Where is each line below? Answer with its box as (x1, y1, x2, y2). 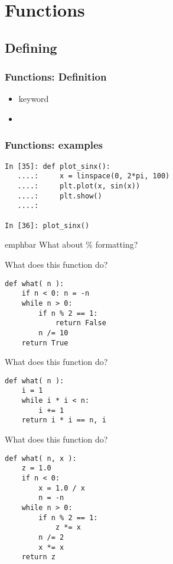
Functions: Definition (5, 69, 107, 84)
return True (21, 338, 68, 347)
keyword (18, 92, 49, 105)
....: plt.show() (17, 191, 102, 200)
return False (55, 319, 106, 328)
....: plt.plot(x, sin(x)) (17, 182, 141, 191)
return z (21, 553, 56, 562)
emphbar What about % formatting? (5, 238, 138, 251)
